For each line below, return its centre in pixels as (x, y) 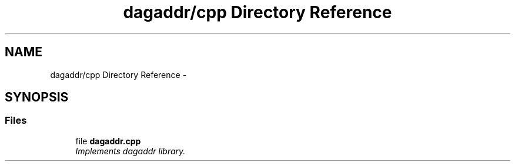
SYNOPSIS (37, 97)
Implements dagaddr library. (131, 151)
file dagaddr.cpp (108, 141)
